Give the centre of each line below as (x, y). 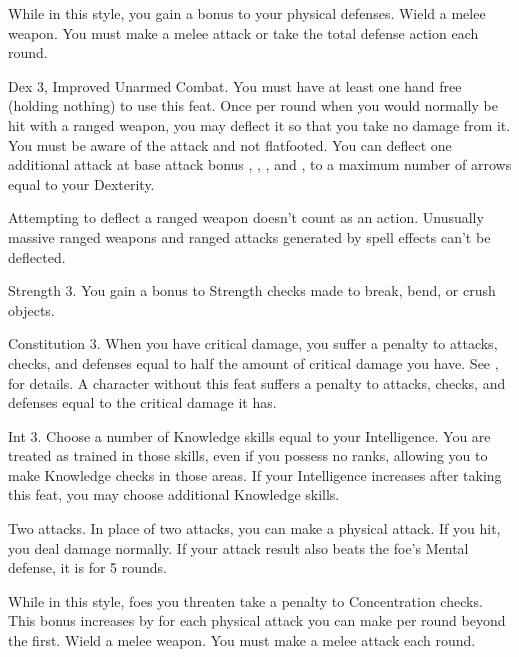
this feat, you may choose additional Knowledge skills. (174, 494)
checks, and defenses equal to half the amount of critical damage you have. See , (253, 362)
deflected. (37, 256)
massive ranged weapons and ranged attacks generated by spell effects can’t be (249, 236)
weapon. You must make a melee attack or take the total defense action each (243, 32)
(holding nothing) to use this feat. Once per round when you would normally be (253, 105)
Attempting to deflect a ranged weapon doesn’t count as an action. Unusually (246, 217)
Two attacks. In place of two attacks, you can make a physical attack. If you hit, (254, 528)
